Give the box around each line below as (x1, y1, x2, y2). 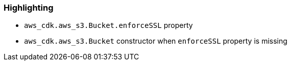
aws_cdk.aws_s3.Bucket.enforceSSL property (24, 21, 193, 30)
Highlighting (4, 3, 54, 13)
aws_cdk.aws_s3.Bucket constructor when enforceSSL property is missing (24, 37, 287, 46)
